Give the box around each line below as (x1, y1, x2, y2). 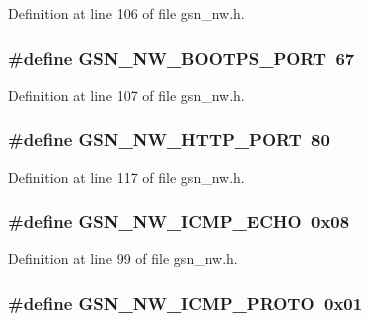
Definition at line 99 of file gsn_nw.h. (8, 248, 238, 269)
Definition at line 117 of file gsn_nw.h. (8, 166, 245, 187)
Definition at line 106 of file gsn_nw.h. (8, 3, 245, 23)
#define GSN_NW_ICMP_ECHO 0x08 (8, 209, 350, 234)
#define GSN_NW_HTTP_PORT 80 (8, 127, 330, 152)
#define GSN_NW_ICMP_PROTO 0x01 (8, 290, 363, 315)
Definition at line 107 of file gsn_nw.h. (8, 84, 245, 105)
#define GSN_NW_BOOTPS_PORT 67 (8, 45, 355, 70)
